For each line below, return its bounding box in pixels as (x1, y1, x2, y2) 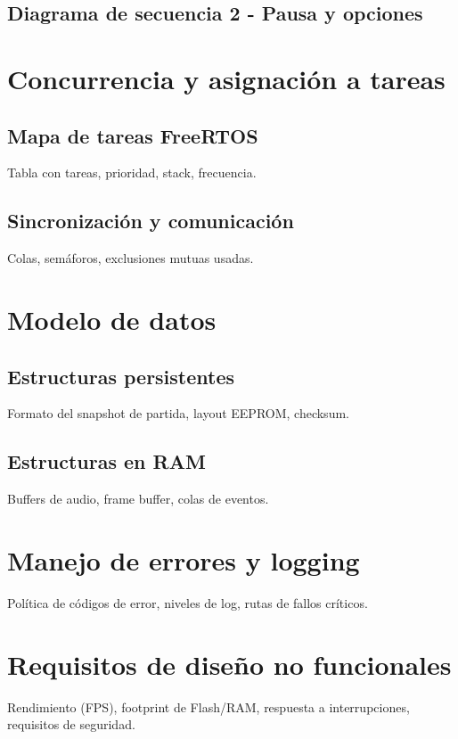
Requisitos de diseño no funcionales (7, 645, 452, 682)
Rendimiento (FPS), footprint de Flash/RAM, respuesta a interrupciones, (7, 697, 410, 716)
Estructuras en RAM (7, 448, 206, 475)
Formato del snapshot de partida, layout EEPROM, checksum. (7, 404, 349, 423)
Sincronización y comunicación (7, 207, 294, 234)
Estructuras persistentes (7, 362, 235, 390)
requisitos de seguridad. (7, 715, 135, 734)
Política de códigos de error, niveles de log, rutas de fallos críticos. (7, 593, 368, 612)
